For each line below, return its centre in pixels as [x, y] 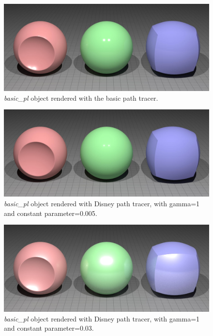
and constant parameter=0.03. [49, 328]
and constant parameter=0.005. [51, 213]
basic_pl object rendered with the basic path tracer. [81, 98]
